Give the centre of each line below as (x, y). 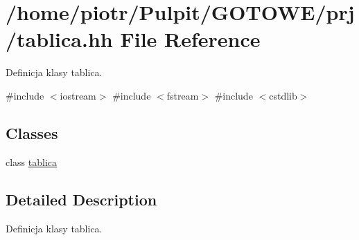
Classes (32, 132)
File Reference (190, 39)
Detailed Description (81, 199)
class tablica (32, 161)
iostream (78, 95)
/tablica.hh (59, 39)
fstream (183, 95)
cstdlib (283, 95)
